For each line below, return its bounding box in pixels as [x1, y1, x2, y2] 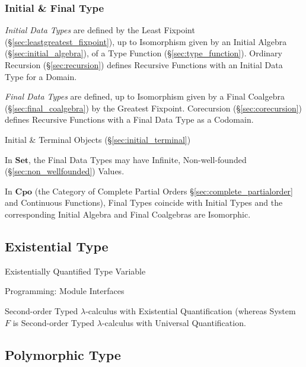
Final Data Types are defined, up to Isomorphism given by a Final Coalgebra [5, 90, 285, 103]
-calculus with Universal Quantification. [101, 316, 246, 328]
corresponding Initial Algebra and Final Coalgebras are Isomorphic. [5, 208, 251, 220]
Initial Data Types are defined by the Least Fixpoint [5, 24, 195, 36]
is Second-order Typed [12, 316, 95, 328]
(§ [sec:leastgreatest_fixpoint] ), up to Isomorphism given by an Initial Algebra [5, 35, 287, 47]
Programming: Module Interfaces [5, 285, 125, 297]
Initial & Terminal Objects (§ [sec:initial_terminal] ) [5, 133, 191, 145]
